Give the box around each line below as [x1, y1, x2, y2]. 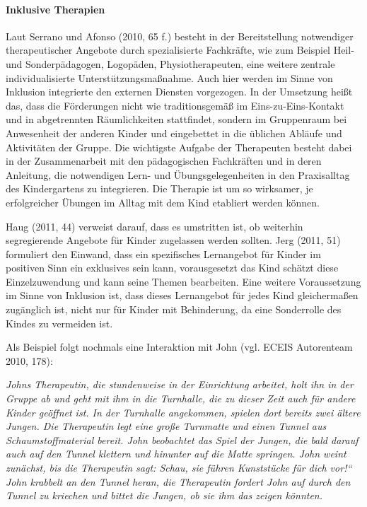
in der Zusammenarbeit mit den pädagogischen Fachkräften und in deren [6, 153, 322, 168]
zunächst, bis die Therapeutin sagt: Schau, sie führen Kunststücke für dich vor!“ [6, 460, 352, 475]
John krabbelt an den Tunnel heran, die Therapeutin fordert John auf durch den [6, 474, 351, 489]
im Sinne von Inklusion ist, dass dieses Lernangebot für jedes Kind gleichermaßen [6, 288, 359, 303]
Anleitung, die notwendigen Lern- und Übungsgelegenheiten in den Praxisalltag [6, 167, 350, 182]
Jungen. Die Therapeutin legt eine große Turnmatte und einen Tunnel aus [6, 419, 327, 433]
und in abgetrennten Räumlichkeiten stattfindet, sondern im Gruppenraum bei [6, 112, 347, 127]
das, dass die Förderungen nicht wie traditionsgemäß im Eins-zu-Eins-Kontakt [6, 98, 344, 112]
